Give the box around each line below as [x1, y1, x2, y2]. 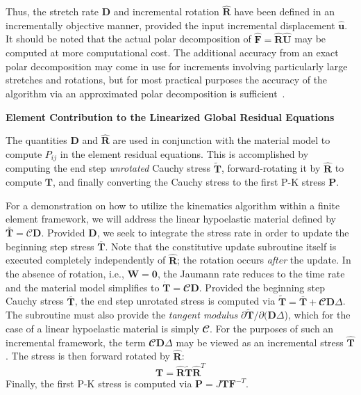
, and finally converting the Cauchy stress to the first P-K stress [52, 175, 326, 189]
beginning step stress [6, 239, 94, 253]
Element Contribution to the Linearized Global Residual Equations [6, 109, 335, 124]
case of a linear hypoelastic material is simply [6, 321, 199, 336]
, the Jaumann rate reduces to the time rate [157, 266, 345, 281]
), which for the [284, 307, 351, 322]
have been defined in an [234, 4, 335, 19]
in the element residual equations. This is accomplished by [60, 147, 309, 161]
